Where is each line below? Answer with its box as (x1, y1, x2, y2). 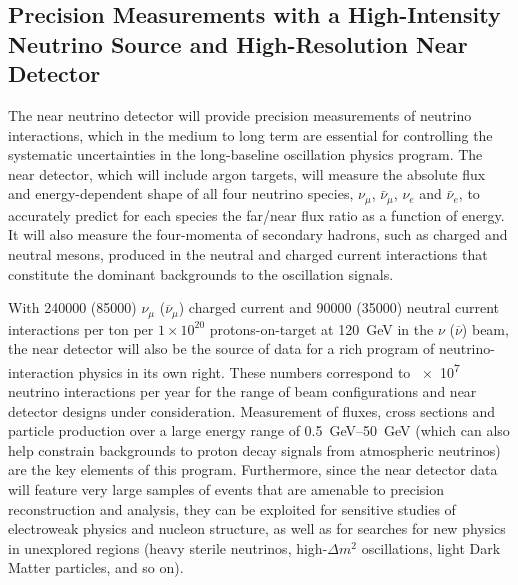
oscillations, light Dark (361, 537, 501, 558)
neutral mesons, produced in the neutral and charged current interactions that (8, 244, 488, 264)
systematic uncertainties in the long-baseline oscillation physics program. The (8, 144, 483, 165)
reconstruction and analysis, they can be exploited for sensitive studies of (8, 498, 456, 519)
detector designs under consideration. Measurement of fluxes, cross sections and (8, 400, 495, 421)
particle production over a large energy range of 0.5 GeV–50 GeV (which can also (8, 420, 510, 441)
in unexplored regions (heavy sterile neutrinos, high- (8, 537, 328, 558)
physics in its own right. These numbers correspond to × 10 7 (78, 358, 460, 382)
